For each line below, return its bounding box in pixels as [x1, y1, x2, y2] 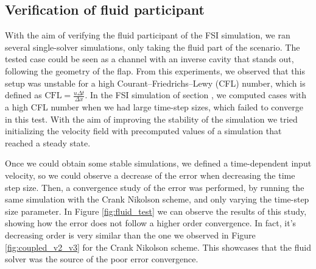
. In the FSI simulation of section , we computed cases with [85, 88, 307, 101]
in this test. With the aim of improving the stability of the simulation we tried [5, 112, 298, 125]
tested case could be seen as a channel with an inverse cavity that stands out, [5, 52, 294, 65]
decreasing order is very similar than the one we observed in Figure [5, 228, 256, 241]
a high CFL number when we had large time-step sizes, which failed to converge [5, 101, 303, 113]
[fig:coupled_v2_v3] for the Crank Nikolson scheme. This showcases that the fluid [5, 240, 311, 253]
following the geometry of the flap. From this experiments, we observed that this [5, 64, 305, 77]
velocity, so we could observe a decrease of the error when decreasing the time [5, 168, 295, 181]
